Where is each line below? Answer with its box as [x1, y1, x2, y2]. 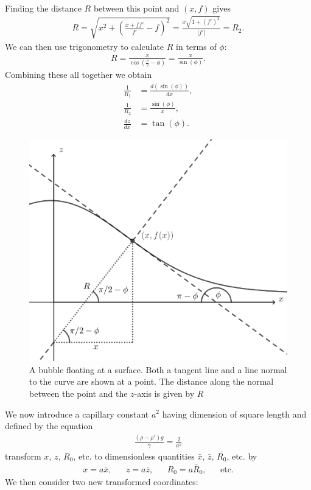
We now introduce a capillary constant [5, 407, 149, 420]
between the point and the [29, 387, 128, 399]
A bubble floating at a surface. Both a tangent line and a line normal [29, 363, 287, 376]
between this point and [93, 2, 180, 14]
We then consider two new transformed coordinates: [5, 475, 198, 488]
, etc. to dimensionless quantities [73, 449, 195, 462]
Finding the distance [5, 2, 82, 14]
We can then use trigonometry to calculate [5, 40, 164, 52]
